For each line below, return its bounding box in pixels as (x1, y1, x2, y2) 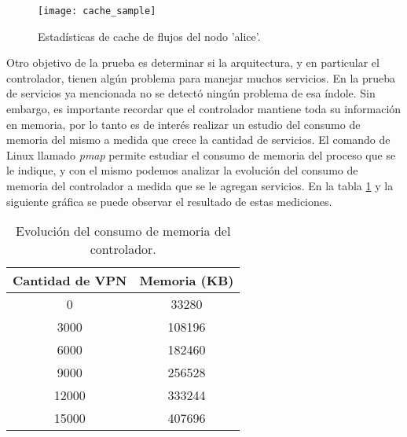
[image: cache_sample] (38, 6, 156, 17)
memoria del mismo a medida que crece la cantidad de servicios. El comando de (6, 131, 390, 148)
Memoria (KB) (139, 271, 234, 290)
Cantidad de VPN (13, 271, 127, 290)
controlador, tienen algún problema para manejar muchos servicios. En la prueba (6, 69, 396, 86)
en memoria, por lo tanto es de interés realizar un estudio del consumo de (6, 116, 361, 132)
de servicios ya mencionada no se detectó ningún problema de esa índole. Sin (6, 85, 376, 101)
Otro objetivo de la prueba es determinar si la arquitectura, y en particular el (6, 54, 379, 71)
